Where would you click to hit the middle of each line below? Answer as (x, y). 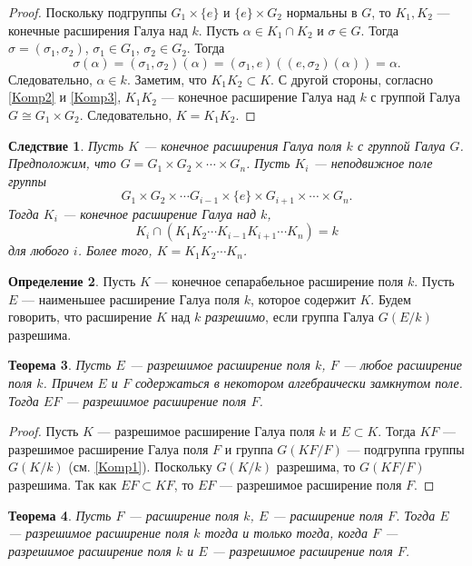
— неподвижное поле (373, 163)
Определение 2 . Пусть (72, 280)
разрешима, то (316, 467)
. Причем (68, 382)
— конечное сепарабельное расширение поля (279, 280)
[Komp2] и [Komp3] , (65, 97)
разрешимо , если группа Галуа (290, 317)
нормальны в (322, 12)
